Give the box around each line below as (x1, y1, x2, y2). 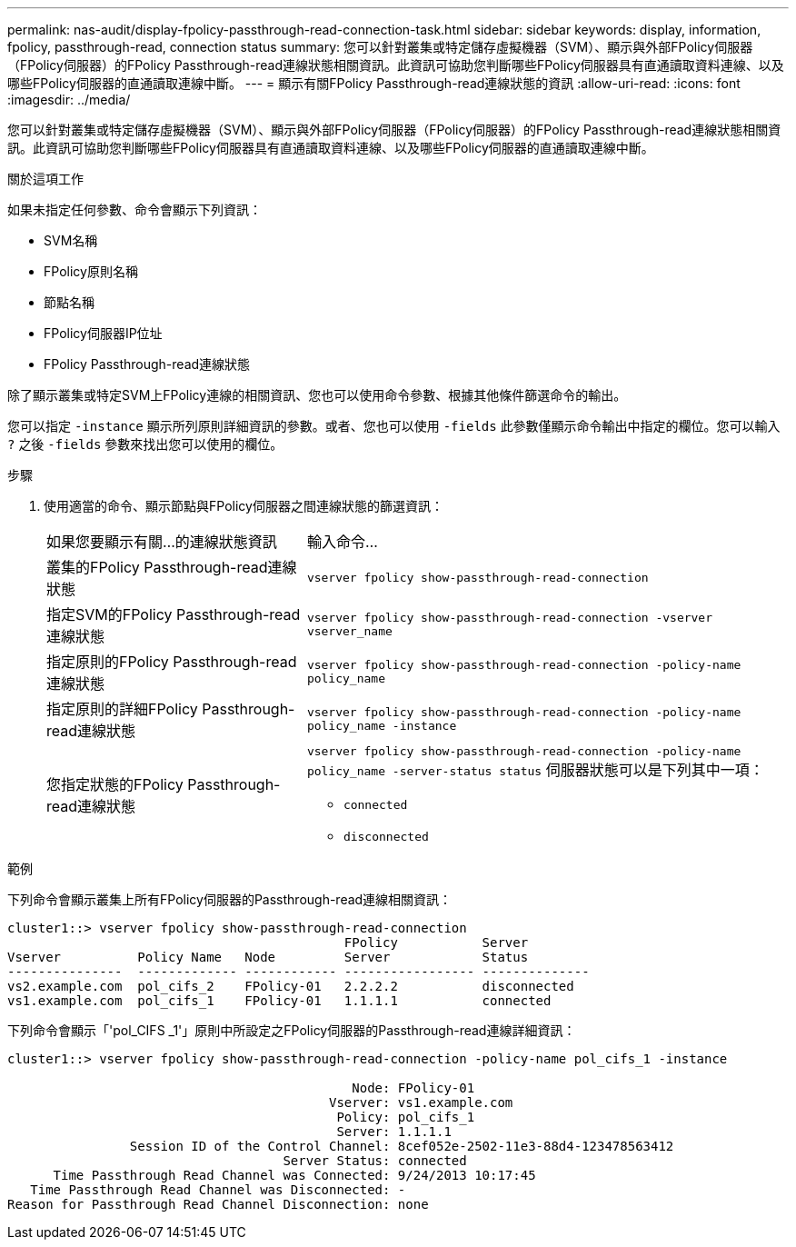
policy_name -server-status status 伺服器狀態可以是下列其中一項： (306, 761, 764, 779)
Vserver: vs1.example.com (329, 1095, 513, 1110)
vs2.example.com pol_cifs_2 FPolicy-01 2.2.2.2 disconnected (7, 979, 574, 993)
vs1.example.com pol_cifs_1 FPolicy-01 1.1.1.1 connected (7, 993, 552, 1008)
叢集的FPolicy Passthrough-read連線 (46, 558, 297, 576)
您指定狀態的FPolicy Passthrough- (46, 774, 281, 793)
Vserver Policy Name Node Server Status (7, 950, 529, 964)
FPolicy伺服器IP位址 (44, 325, 163, 341)
